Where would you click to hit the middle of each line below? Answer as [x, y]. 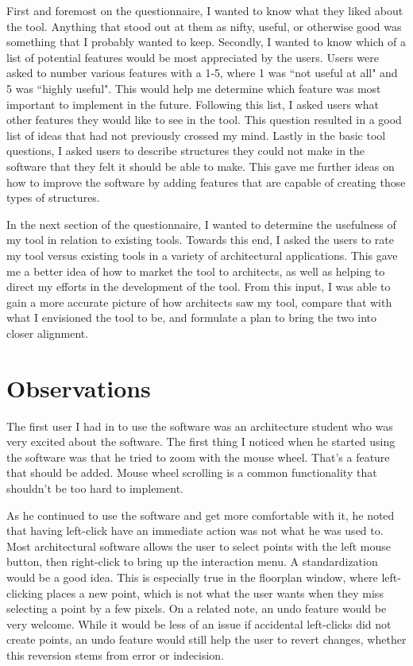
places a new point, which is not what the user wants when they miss [215, 592]
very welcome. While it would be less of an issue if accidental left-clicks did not [199, 623]
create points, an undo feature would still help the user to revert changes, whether [206, 639]
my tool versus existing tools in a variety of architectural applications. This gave [202, 255]
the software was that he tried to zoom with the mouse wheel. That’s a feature [198, 457]
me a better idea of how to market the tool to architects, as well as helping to [196, 271]
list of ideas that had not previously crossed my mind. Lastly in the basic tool [196, 135]
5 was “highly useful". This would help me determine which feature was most [194, 88]
